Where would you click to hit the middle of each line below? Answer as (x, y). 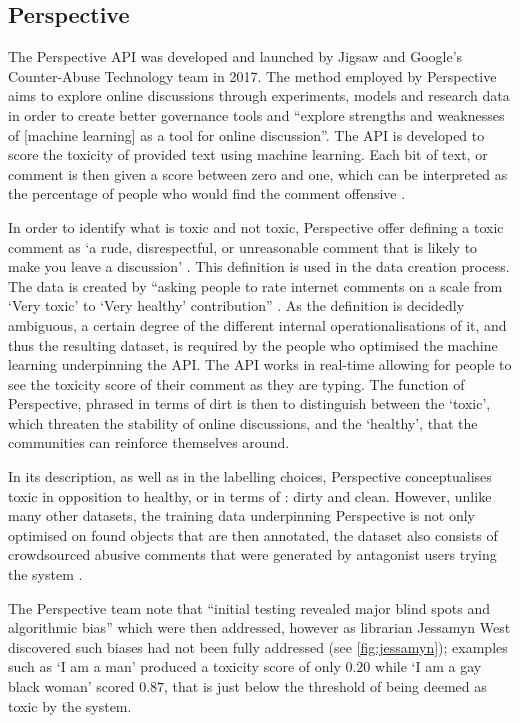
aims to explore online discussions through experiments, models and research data (259, 95)
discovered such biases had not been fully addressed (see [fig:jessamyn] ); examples (258, 646)
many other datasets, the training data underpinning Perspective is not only (241, 515)
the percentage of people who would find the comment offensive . (207, 193)
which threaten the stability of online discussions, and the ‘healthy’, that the (243, 422)
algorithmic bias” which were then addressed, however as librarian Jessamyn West (259, 627)
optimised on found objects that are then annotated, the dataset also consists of (253, 534)
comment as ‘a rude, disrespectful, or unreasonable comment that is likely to (243, 246)
